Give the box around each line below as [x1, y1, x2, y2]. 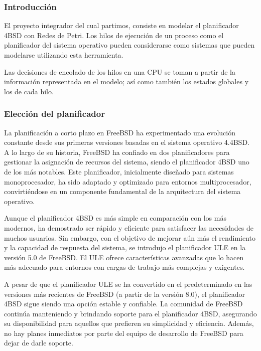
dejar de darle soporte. [4, 337, 73, 348]
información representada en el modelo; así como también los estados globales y [4, 76, 249, 87]
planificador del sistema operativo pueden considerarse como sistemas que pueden [4, 40, 255, 50]
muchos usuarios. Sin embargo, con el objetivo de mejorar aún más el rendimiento [4, 232, 255, 243]
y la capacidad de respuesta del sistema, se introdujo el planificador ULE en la [4, 242, 246, 253]
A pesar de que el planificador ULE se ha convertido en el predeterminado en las [4, 278, 252, 289]
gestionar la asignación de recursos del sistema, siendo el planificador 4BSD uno [4, 156, 249, 167]
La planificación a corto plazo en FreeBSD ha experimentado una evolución [4, 127, 235, 137]
